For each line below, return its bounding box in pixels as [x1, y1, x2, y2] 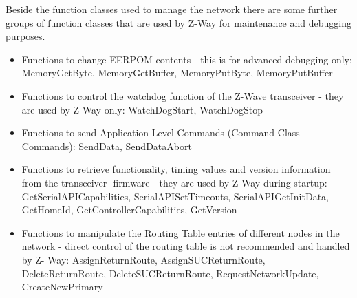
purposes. [6, 29, 45, 43]
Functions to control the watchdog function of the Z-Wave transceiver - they [21, 88, 344, 103]
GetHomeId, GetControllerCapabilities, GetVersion [21, 202, 237, 217]
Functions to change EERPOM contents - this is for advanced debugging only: [21, 52, 352, 66]
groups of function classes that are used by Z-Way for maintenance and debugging [6, 15, 351, 30]
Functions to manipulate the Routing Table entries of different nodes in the [21, 225, 340, 240]
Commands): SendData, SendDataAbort [21, 138, 192, 153]
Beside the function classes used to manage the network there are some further [6, 2, 338, 16]
